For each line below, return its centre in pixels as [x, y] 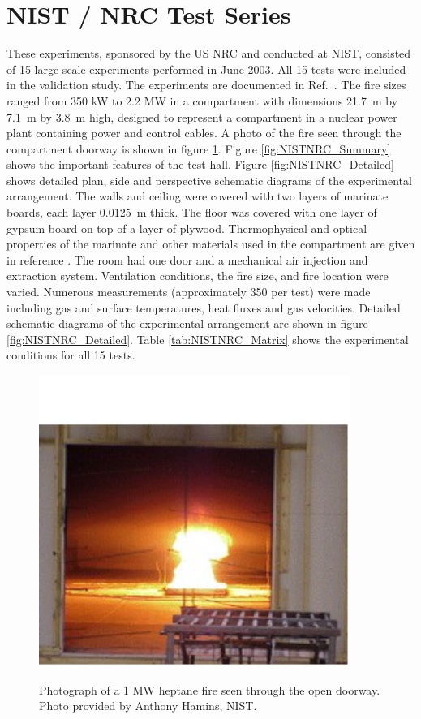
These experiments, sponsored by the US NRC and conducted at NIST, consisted [209, 53]
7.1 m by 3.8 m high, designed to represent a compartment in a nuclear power [202, 116]
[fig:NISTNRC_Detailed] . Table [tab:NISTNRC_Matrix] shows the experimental [208, 339]
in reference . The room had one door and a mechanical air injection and [187, 259]
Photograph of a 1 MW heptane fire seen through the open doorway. [210, 689]
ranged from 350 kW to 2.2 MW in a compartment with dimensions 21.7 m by [202, 100]
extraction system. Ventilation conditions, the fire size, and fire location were [198, 276]
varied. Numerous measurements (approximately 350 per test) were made [189, 292]
